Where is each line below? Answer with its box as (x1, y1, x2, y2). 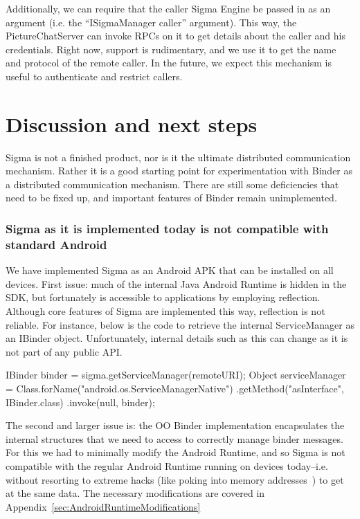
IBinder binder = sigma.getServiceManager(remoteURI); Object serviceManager (6, 367, 346, 382)
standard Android (6, 235, 107, 253)
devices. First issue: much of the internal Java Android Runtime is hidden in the (6, 276, 347, 291)
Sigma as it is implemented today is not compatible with (6, 219, 329, 237)
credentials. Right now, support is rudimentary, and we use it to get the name (6, 42, 336, 56)
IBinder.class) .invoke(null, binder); (6, 394, 155, 409)
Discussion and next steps (6, 109, 258, 138)
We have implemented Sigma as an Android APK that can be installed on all (6, 263, 334, 277)
